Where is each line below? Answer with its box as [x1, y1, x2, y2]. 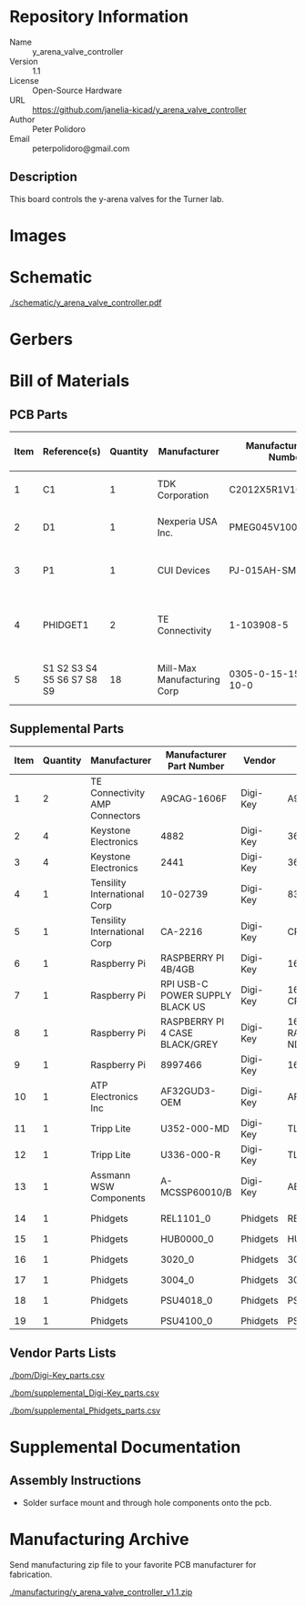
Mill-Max [157, 662, 198, 675]
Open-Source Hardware [32, 85, 123, 96]
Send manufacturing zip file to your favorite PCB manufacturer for [9, 1559, 257, 1570]
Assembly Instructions [9, 1473, 141, 1489]
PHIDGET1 [42, 619, 89, 632]
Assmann [90, 1168, 131, 1181]
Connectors [90, 808, 141, 821]
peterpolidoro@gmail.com [32, 143, 130, 154]
